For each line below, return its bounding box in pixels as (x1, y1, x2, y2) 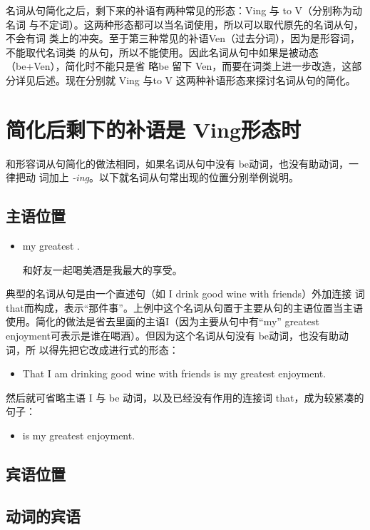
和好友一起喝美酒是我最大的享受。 (22, 262, 183, 277)
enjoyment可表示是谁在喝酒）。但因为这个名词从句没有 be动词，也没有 (6, 328, 329, 343)
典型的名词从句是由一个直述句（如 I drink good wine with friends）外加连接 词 (6, 286, 365, 301)
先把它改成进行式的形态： (58, 342, 179, 357)
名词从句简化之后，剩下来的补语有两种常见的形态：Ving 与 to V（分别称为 (6, 3, 353, 17)
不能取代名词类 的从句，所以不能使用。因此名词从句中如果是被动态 (6, 44, 319, 59)
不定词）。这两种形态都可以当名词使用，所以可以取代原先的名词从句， (38, 16, 364, 31)
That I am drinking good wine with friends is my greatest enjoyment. (22, 366, 327, 381)
